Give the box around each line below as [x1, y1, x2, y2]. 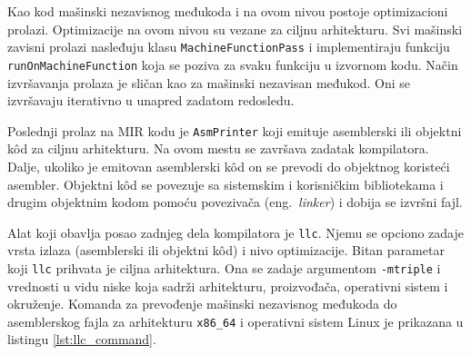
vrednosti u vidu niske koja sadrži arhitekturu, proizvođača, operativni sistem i [7, 276, 448, 295]
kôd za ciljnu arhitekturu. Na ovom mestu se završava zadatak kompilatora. [7, 139, 429, 158]
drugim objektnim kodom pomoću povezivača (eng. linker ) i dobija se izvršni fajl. [7, 192, 463, 212]
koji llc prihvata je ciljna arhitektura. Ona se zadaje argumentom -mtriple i [7, 258, 441, 277]
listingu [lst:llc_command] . [7, 330, 156, 349]
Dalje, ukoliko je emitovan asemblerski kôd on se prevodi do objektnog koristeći [7, 156, 450, 175]
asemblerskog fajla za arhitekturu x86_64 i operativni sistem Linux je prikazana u [7, 311, 464, 330]
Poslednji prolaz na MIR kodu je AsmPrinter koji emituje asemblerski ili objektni [7, 121, 462, 140]
